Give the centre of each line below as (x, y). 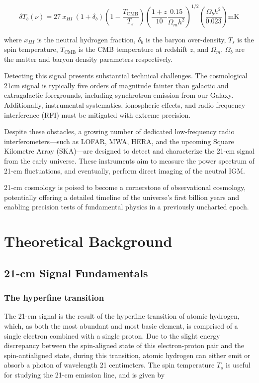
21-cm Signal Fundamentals (76, 273)
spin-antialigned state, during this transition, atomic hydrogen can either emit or (127, 355)
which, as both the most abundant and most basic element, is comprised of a (121, 325)
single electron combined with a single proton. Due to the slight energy (112, 335)
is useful (238, 365)
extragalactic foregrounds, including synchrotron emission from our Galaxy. (119, 95)
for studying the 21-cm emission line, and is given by (85, 374)
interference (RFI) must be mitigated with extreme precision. (97, 114)
